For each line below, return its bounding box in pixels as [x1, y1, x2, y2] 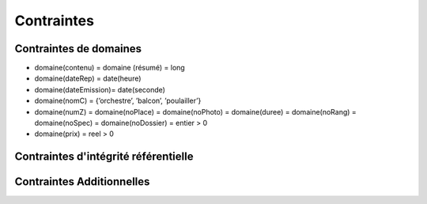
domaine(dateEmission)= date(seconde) [34, 85, 166, 94]
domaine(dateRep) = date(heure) [34, 74, 142, 83]
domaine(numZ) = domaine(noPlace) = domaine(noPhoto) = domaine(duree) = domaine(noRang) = [34, 107, 357, 116]
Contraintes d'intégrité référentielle [14, 150, 194, 164]
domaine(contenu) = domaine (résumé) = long [34, 63, 185, 73]
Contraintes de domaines [14, 42, 142, 55]
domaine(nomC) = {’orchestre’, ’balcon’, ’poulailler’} [34, 96, 202, 106]
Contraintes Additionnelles [14, 175, 150, 189]
